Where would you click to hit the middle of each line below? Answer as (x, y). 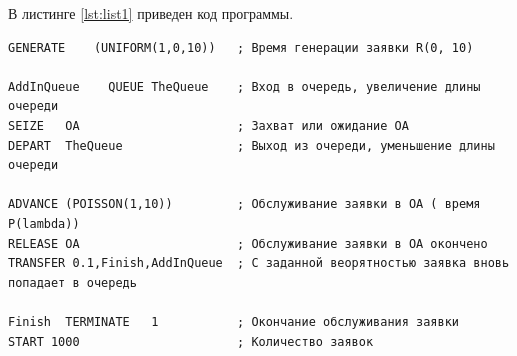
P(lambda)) (44, 223)
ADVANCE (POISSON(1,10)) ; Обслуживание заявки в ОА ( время (244, 204)
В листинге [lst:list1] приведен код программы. (151, 13)
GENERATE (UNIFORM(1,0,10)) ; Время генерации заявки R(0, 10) (241, 47)
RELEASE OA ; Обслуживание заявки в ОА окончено (248, 243)
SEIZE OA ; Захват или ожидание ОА (208, 125)
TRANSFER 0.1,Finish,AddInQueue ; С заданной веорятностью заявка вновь (259, 263)
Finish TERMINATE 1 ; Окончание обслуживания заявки (234, 321)
